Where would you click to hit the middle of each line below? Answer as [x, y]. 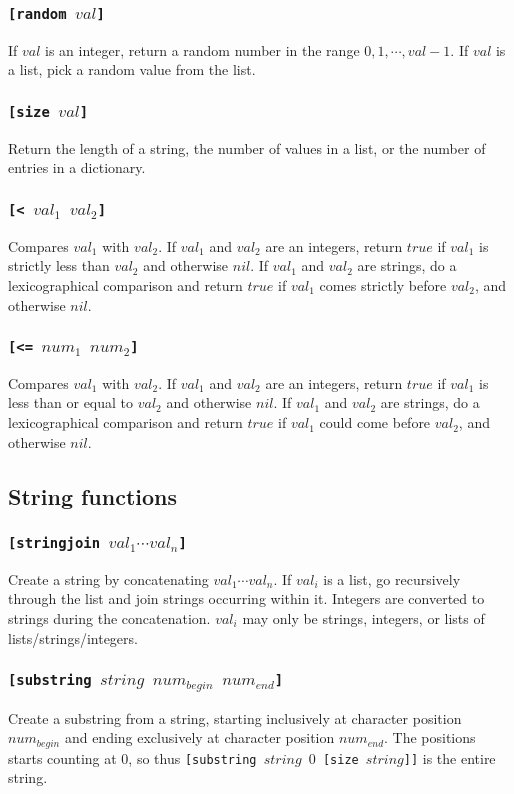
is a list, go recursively [392, 578]
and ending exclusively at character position [199, 737]
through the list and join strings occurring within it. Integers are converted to [246, 598]
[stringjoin [54, 542]
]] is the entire [449, 757]
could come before [375, 422]
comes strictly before [383, 284]
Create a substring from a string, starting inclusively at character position [235, 717]
